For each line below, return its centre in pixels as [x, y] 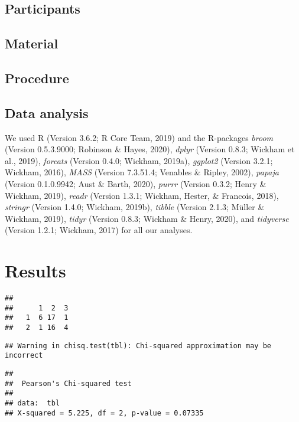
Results [35, 271]
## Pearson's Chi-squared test [68, 383]
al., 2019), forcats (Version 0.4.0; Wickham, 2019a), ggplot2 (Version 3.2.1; [139, 160]
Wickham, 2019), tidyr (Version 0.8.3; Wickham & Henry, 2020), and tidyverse [147, 218]
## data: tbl [32, 403]
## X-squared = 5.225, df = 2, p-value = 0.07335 [104, 413]
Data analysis [47, 112]
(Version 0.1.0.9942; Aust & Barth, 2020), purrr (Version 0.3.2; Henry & [136, 183]
